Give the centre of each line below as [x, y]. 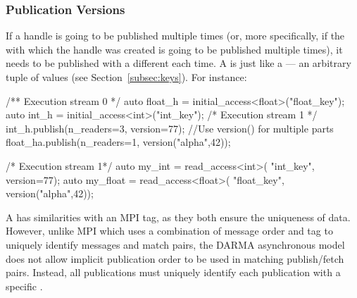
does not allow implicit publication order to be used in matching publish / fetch [175, 258]
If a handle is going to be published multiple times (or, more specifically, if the [175, 36]
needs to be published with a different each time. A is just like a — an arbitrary [178, 63]
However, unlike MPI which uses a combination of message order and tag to [169, 231]
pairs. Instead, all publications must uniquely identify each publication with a [173, 272]
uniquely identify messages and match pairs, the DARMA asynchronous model [175, 244]
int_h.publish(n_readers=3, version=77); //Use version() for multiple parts [170, 128]
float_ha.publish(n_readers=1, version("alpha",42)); [118, 142]
